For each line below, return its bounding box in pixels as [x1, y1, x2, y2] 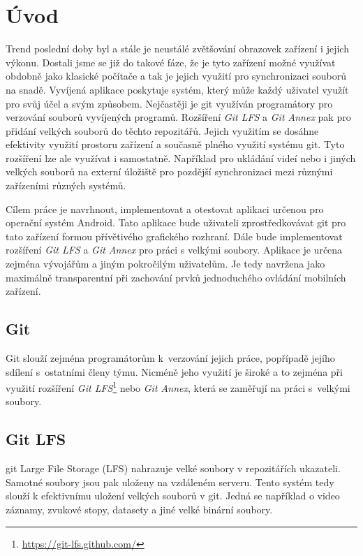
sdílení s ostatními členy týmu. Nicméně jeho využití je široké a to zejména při [6, 364, 343, 379]
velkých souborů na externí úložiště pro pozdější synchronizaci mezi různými [6, 164, 333, 179]
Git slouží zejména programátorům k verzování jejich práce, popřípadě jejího [6, 351, 335, 365]
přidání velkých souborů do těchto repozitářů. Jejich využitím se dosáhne [6, 123, 319, 138]
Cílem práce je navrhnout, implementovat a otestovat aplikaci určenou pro [6, 201, 324, 216]
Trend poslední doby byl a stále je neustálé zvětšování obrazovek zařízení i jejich [6, 41, 349, 56]
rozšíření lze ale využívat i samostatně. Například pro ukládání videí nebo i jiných [6, 150, 356, 165]
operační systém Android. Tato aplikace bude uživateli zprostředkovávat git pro [6, 215, 346, 230]
